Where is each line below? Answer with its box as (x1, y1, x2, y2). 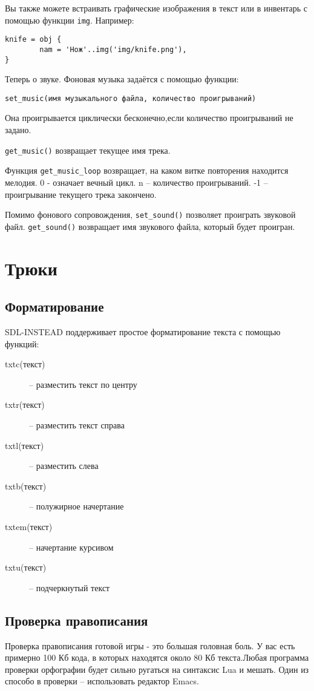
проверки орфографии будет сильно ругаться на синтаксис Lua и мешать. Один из (5, 663, 309, 675)
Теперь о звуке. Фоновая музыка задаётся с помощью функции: (5, 73, 239, 85)
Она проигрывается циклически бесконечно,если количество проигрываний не (5, 111, 293, 124)
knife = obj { (5, 35, 62, 44)
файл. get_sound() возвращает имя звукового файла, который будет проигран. (5, 220, 295, 232)
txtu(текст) (5, 561, 47, 574)
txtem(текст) (5, 520, 53, 532)
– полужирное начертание (29, 500, 124, 513)
